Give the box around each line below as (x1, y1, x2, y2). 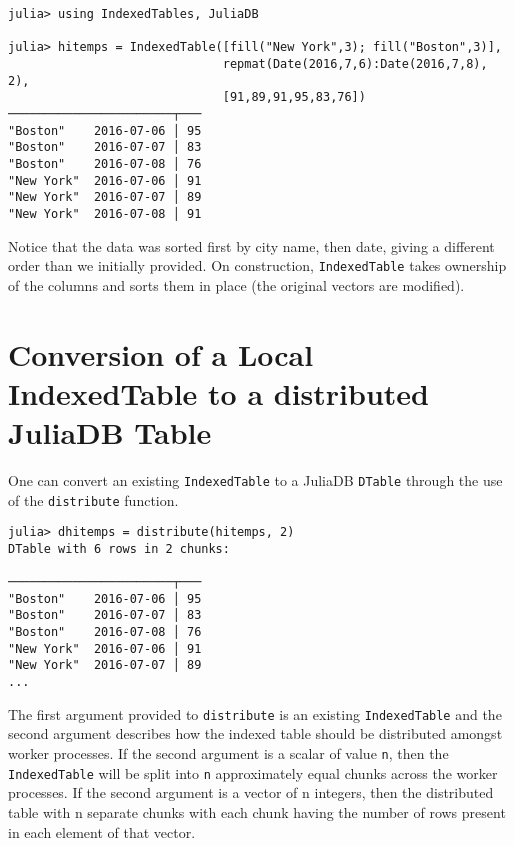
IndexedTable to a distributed (8, 372, 429, 413)
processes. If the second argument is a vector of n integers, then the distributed (8, 782, 494, 803)
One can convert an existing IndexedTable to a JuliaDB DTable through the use (8, 469, 503, 490)
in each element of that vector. (8, 821, 196, 842)
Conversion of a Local (8, 333, 314, 374)
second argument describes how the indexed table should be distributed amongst (8, 723, 503, 744)
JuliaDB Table (8, 411, 212, 452)
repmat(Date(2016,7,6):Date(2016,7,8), (222, 56, 488, 71)
